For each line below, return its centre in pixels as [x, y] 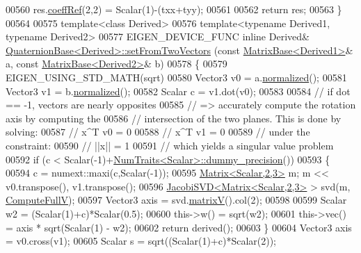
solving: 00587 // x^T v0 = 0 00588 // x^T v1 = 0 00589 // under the [158, 132]
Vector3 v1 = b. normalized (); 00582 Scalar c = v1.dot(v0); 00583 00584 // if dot [178, 91]
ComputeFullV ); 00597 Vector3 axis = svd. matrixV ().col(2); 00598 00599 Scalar [176, 200]
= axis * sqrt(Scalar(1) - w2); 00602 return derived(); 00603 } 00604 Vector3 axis [179, 227]
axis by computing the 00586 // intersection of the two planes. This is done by [174, 118]
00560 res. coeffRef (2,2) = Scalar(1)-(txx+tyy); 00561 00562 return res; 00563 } [174, 9]
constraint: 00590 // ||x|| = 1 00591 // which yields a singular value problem [170, 145]
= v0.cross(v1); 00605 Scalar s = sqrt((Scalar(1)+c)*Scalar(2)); [141, 241]
